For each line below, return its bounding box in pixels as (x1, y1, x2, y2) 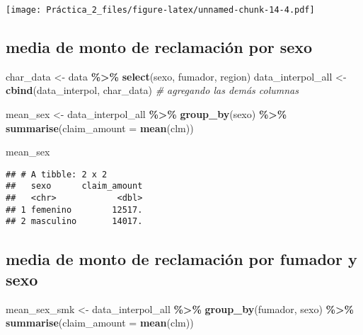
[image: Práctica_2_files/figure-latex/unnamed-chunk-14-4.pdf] (6, 5, 315, 15)
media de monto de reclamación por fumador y (6, 247, 357, 269)
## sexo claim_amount (6, 181, 143, 192)
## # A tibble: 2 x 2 (6, 169, 108, 180)
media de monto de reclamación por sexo (6, 36, 313, 58)
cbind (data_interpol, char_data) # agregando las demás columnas (6, 83, 299, 98)
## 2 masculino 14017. (6, 216, 143, 227)
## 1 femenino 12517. (6, 204, 143, 215)
